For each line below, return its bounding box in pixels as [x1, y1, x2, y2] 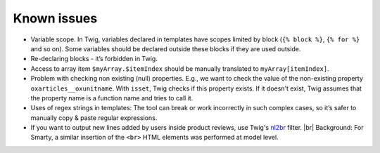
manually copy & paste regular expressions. [30, 113, 158, 122]
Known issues [13, 11, 98, 26]
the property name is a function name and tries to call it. [30, 93, 194, 102]
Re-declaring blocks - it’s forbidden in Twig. [30, 55, 158, 63]
